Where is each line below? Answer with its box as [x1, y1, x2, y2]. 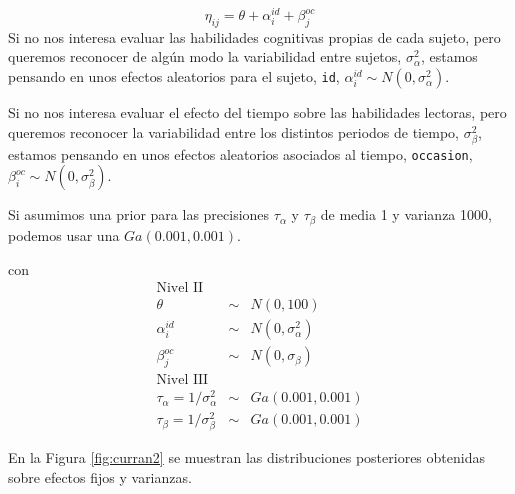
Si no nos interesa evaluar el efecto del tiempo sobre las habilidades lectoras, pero [8, 102, 507, 123]
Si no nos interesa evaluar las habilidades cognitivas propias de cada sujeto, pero [8, 26, 501, 47]
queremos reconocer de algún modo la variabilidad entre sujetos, [8, 46, 402, 67]
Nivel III [156, 373, 209, 388]
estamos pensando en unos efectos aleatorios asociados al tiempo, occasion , [8, 143, 473, 164]
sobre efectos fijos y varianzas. [8, 467, 192, 488]
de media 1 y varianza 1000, [320, 204, 492, 225]
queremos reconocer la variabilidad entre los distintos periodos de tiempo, [8, 121, 459, 142]
